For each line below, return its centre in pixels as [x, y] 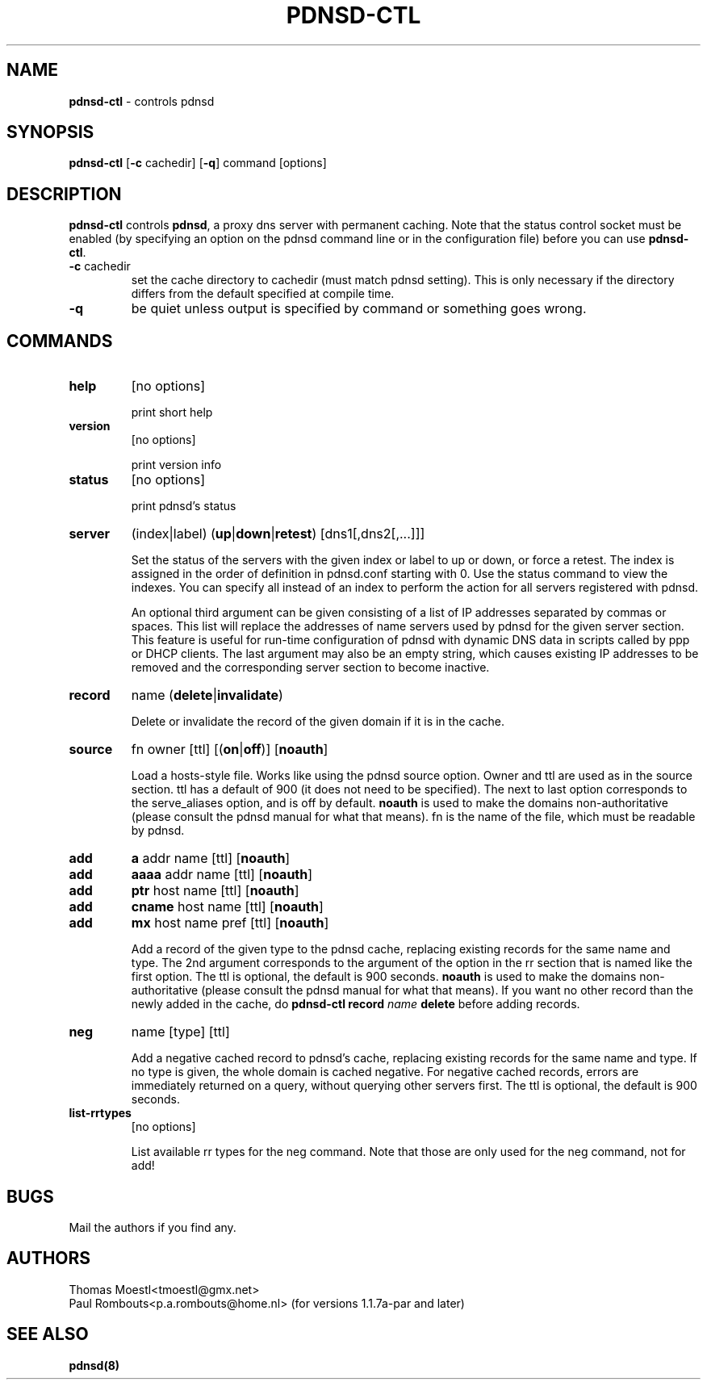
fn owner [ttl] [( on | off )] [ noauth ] [230, 750]
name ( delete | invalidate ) [207, 695]
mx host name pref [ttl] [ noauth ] [230, 923]
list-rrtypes [100, 1113]
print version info [176, 465]
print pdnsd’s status [184, 506]
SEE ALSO [48, 1334]
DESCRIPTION [64, 194]
